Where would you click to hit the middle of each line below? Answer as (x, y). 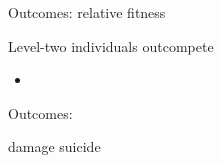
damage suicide (54, 146)
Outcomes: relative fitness (87, 12)
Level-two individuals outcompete (111, 45)
